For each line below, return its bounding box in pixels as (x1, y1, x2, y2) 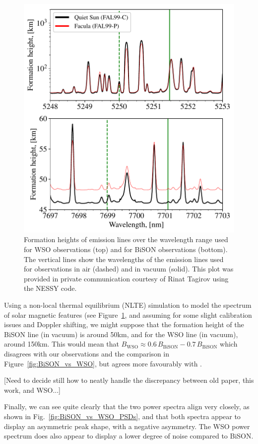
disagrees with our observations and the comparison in (4, 348, 170, 358)
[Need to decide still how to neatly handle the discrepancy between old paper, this (4, 375, 254, 385)
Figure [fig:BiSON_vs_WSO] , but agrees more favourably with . (4, 358, 202, 368)
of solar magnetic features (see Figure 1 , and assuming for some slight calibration (4, 309, 252, 320)
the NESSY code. (24, 283, 77, 293)
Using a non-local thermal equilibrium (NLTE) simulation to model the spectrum (4, 299, 252, 310)
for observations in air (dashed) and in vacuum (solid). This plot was (24, 264, 234, 274)
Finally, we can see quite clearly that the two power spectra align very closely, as (4, 401, 250, 412)
